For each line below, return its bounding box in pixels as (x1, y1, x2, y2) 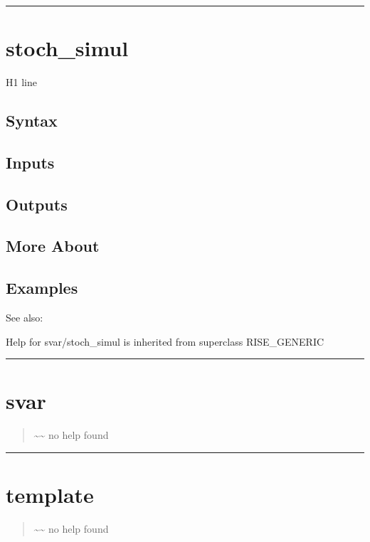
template (6, 480, 94, 509)
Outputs (6, 193, 68, 215)
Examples (6, 277, 78, 299)
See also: (6, 310, 43, 325)
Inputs (6, 151, 55, 173)
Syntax (6, 110, 58, 132)
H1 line (6, 75, 37, 90)
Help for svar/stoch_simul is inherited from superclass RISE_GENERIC (6, 334, 324, 349)
